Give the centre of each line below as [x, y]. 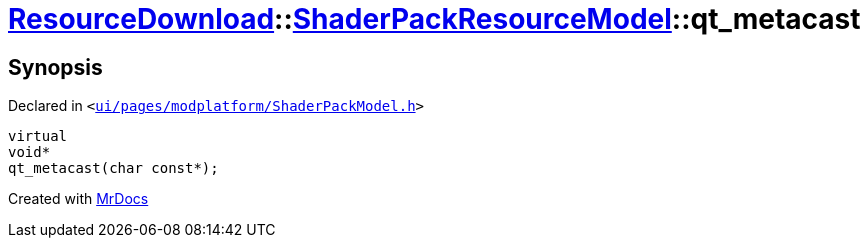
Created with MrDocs [78, 199]
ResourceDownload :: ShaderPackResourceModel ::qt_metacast [434, 19]
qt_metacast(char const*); [113, 168]
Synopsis [55, 67]
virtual [38, 136]
